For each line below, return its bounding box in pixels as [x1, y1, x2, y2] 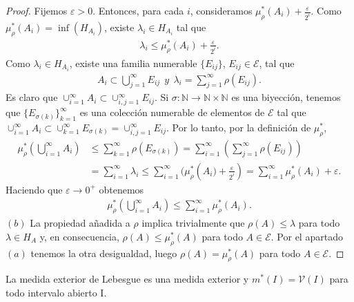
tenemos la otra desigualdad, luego [30, 245, 177, 260]
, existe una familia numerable [69, 55, 197, 70]
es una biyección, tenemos [231, 90, 341, 104]
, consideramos [190, 3, 253, 17]
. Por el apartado [271, 229, 343, 243]
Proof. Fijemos [6, 3, 68, 17]
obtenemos [99, 182, 144, 196]
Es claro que [6, 90, 58, 104]
